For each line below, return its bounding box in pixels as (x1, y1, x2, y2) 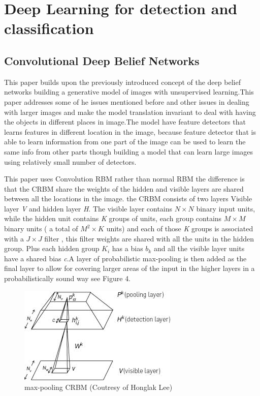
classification (4, 18, 94, 39)
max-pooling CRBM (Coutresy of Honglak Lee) (24, 382, 173, 392)
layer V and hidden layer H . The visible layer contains (4, 203, 173, 214)
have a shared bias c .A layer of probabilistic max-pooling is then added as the (4, 253, 247, 263)
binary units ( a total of (4, 223, 78, 234)
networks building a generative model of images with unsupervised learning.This (4, 86, 254, 97)
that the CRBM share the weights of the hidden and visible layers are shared (4, 183, 244, 194)
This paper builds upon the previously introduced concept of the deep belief (4, 76, 241, 87)
